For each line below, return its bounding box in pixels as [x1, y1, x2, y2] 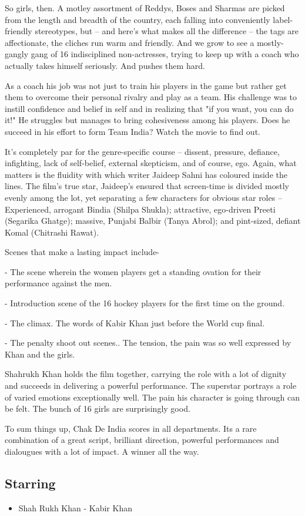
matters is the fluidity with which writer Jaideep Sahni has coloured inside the [5, 168, 287, 180]
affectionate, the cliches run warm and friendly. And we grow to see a [5, 36, 254, 48]
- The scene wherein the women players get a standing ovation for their [5, 265, 262, 277]
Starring [5, 474, 56, 492]
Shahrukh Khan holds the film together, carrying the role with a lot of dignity [5, 368, 287, 380]
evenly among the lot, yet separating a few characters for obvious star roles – [5, 191, 282, 203]
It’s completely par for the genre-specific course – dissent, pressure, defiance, [5, 145, 280, 157]
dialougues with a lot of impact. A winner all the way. [5, 445, 199, 457]
